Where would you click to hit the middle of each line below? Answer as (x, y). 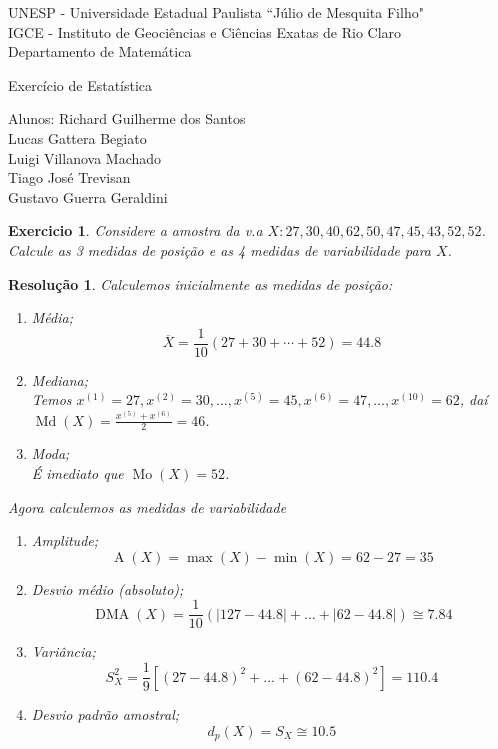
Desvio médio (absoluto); (107, 588)
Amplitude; (65, 540)
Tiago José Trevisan (69, 177)
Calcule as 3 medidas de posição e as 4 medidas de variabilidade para (219, 249)
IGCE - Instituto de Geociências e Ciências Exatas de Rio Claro (205, 31)
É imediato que (77, 473)
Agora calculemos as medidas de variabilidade (147, 506)
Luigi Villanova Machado (85, 157)
